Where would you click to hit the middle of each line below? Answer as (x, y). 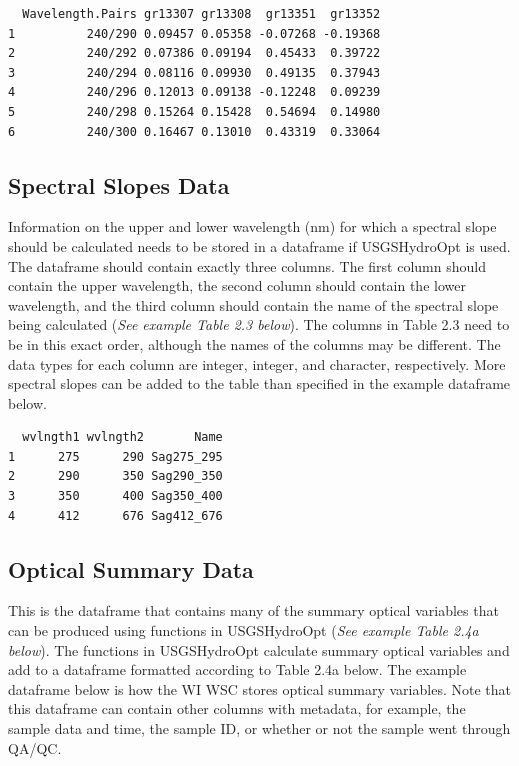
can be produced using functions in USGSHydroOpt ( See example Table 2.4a (243, 630)
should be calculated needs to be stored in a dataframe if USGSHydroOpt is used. (259, 245)
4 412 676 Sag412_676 (115, 515)
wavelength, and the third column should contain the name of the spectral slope (253, 304)
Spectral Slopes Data (119, 184)
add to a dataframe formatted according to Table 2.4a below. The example (237, 669)
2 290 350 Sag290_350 (115, 476)
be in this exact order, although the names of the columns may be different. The (254, 343)
